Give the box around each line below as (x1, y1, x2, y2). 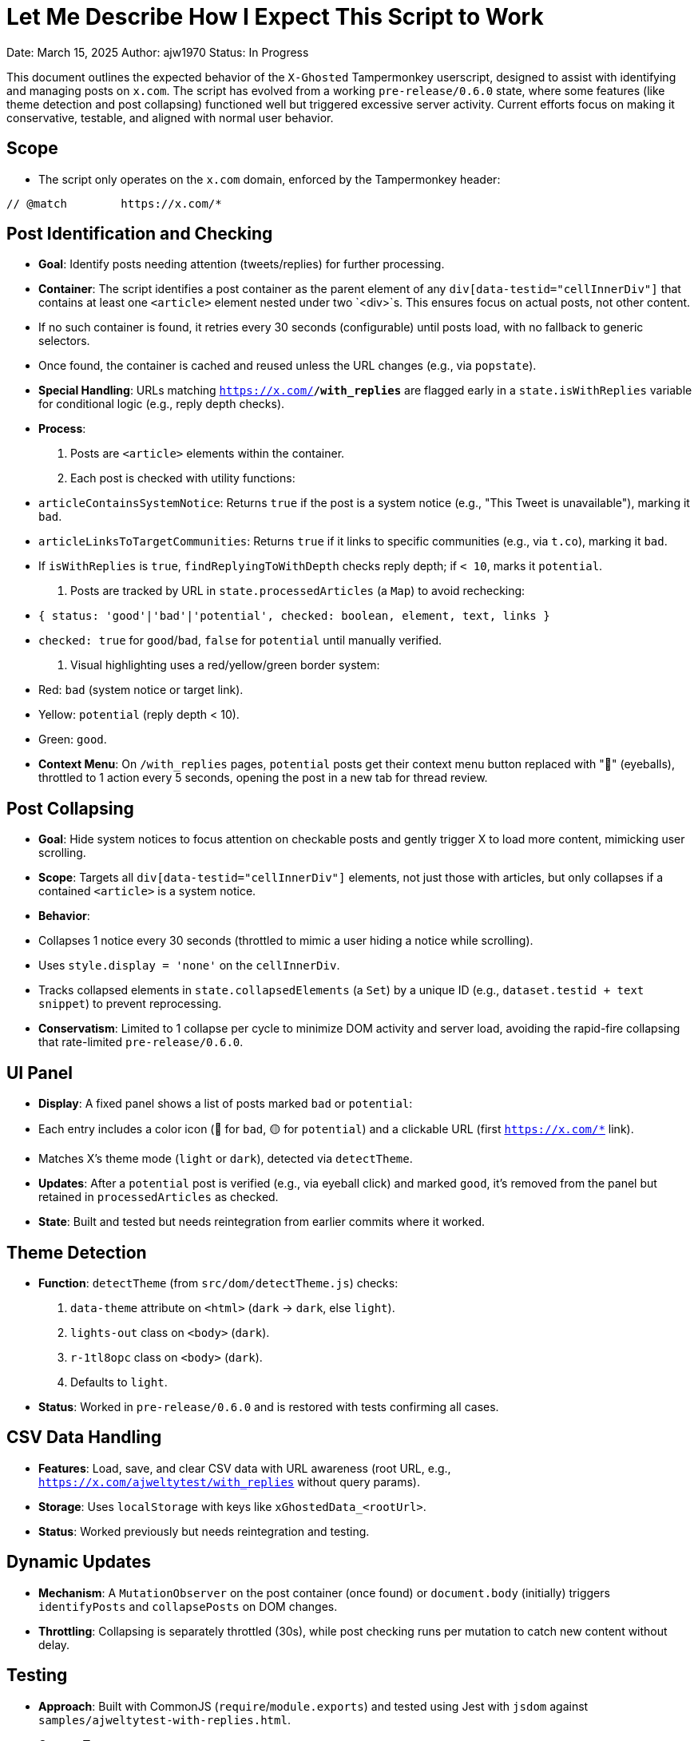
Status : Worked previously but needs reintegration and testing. (38, 1524, 370, 1538)
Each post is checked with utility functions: (70, 471, 295, 486)
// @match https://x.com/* (6, 196, 222, 210)
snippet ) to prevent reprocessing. (38, 997, 222, 1011)
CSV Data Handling (6, 1427, 162, 1448)
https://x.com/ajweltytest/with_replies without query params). (38, 1474, 420, 1489)
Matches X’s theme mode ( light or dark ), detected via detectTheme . (38, 1152, 413, 1166)
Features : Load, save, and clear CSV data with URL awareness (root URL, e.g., (38, 1461, 451, 1475)
